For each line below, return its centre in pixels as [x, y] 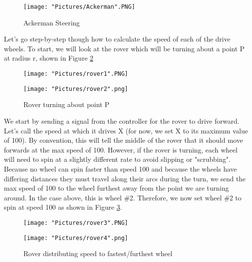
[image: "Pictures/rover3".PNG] [76, 223]
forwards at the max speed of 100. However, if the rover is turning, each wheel [121, 149]
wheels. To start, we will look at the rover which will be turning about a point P [124, 48]
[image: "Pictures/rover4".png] [76, 238]
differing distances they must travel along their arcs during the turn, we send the [125, 178]
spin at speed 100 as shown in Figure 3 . [63, 207]
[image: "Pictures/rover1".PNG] [76, 74]
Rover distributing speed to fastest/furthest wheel [98, 253]
